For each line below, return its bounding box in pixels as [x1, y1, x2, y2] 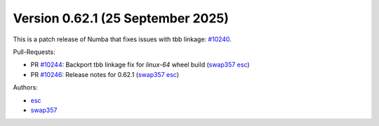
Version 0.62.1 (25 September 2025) [13, 10, 230, 26]
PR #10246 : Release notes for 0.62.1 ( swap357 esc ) [30, 70, 179, 78]
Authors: [13, 83, 38, 92]
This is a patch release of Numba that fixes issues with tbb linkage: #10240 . [13, 35, 232, 43]
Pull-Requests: [13, 48, 55, 56]
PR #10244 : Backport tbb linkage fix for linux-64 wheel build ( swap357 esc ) [30, 60, 250, 69]
